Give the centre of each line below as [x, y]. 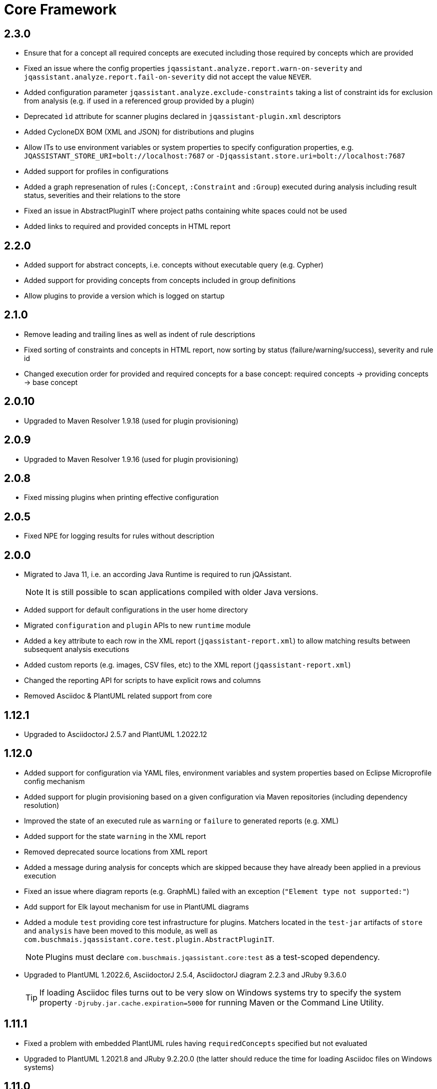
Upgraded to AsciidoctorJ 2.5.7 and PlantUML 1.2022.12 [116, 734]
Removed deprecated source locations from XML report [116, 851]
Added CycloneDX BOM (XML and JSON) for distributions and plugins [139, 132]
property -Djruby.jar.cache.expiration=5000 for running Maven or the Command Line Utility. [212, 1002]
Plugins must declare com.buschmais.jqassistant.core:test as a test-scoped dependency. [213, 957]
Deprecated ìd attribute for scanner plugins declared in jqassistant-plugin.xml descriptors [183, 116]
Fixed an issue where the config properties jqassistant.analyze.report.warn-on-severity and [193, 68]
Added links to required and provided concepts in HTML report [127, 226]
